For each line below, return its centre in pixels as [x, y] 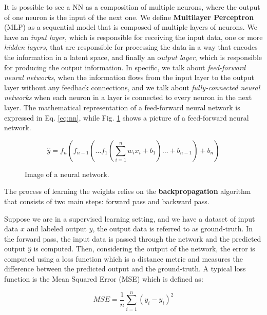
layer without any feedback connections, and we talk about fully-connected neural [132, 87]
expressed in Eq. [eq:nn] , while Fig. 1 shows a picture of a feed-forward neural [127, 117]
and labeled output [57, 229]
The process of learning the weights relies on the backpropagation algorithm [128, 191]
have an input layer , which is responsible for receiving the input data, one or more [133, 37]
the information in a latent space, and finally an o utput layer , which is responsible [133, 57]
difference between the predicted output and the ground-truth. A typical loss [125, 269]
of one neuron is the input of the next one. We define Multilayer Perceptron [129, 17]
